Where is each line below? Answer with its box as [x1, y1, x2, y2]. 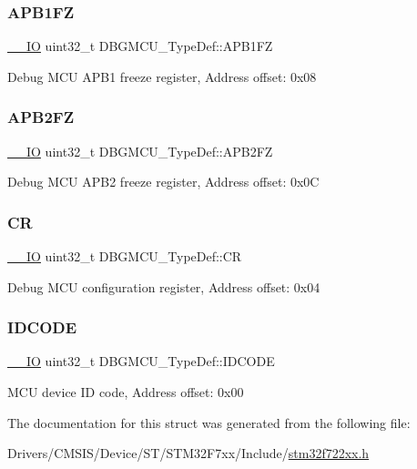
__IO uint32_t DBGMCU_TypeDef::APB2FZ [7, 141, 273, 160]
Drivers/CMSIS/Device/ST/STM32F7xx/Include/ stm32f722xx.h [7, 444, 370, 463]
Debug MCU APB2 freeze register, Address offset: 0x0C [7, 172, 320, 191]
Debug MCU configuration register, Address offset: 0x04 [7, 277, 320, 296]
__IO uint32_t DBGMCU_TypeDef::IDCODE [7, 352, 275, 371]
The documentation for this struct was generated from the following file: [7, 413, 411, 432]
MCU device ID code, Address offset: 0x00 [7, 382, 244, 402]
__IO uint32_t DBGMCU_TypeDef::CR [7, 247, 242, 266]
